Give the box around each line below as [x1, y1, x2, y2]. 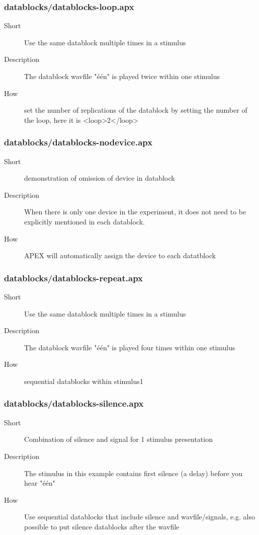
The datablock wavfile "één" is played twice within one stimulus [24, 71, 220, 81]
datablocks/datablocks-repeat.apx [4, 271, 143, 284]
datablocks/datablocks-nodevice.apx [4, 136, 153, 148]
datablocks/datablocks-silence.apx [4, 397, 144, 410]
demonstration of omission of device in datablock [24, 173, 175, 183]
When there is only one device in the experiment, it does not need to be [24, 206, 246, 217]
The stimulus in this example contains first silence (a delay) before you [24, 468, 243, 478]
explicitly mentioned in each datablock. [24, 216, 145, 226]
